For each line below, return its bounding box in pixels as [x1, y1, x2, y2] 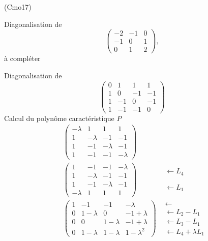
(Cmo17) [4, 2, 32, 12]
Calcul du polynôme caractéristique [4, 112, 114, 123]
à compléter [4, 53, 41, 64]
